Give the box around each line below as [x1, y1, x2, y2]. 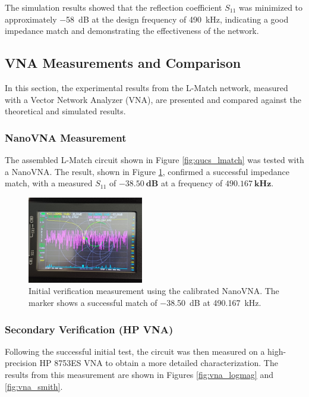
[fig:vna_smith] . [5, 380, 63, 392]
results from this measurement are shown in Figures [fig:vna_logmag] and [5, 368, 273, 381]
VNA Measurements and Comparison [5, 54, 241, 72]
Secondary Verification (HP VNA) [5, 321, 174, 336]
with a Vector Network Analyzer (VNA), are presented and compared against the [5, 93, 301, 105]
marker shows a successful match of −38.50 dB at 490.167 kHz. [29, 296, 261, 309]
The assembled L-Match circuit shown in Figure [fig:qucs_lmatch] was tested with [5, 153, 304, 165]
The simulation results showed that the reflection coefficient [5, 1, 222, 13]
